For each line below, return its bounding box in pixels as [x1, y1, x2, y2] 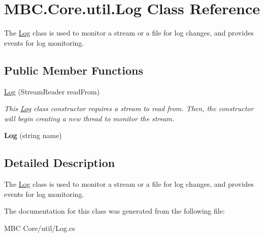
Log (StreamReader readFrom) [4, 86, 100, 96]
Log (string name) [4, 130, 62, 141]
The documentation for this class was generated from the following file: [4, 206, 225, 216]
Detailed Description [4, 155, 115, 171]
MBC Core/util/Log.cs [4, 222, 75, 233]
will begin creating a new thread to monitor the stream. [4, 113, 175, 123]
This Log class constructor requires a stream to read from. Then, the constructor [4, 103, 254, 114]
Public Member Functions [4, 62, 143, 78]
